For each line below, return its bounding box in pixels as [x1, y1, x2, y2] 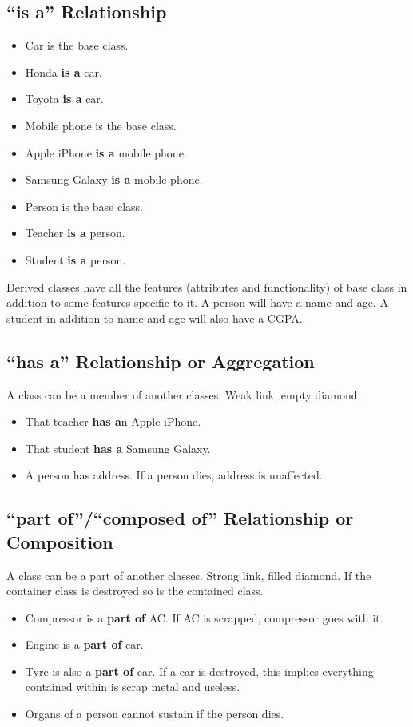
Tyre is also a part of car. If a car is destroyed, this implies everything [25, 662, 374, 679]
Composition [6, 529, 113, 554]
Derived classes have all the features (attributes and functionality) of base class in [6, 278, 407, 295]
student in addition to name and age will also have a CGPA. [6, 309, 303, 326]
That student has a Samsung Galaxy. [25, 439, 211, 456]
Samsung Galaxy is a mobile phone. [25, 171, 203, 188]
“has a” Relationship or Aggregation [6, 348, 315, 373]
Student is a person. [25, 251, 126, 268]
